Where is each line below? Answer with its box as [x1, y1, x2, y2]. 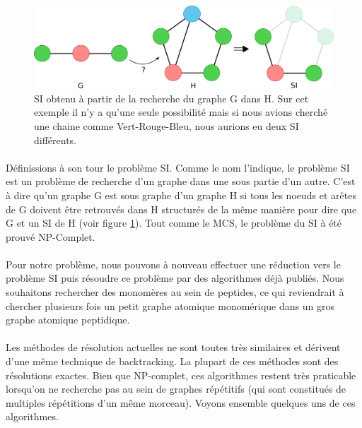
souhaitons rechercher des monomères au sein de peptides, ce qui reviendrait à [6, 285, 344, 299]
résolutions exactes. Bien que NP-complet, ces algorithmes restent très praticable [6, 367, 356, 382]
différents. [34, 132, 77, 147]
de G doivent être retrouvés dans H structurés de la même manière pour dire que [6, 201, 357, 216]
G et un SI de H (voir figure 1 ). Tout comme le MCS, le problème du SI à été [6, 215, 342, 230]
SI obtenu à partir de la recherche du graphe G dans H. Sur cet [34, 90, 309, 105]
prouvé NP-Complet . [6, 229, 95, 244]
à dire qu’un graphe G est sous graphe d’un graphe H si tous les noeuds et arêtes [6, 187, 356, 202]
